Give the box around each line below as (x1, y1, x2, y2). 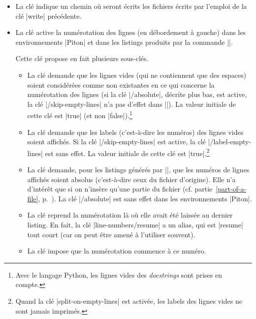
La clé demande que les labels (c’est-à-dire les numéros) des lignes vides (27, 127, 244, 137)
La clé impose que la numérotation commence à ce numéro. (27, 246, 206, 256)
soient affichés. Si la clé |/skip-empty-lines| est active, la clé (27, 136, 206, 147)
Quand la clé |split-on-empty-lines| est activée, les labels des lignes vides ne (15, 295, 243, 306)
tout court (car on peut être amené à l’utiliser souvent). (27, 229, 195, 239)
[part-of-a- (216, 184, 247, 194)
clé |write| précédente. (15, 10, 82, 21)
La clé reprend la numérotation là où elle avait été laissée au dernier (27, 210, 233, 220)
